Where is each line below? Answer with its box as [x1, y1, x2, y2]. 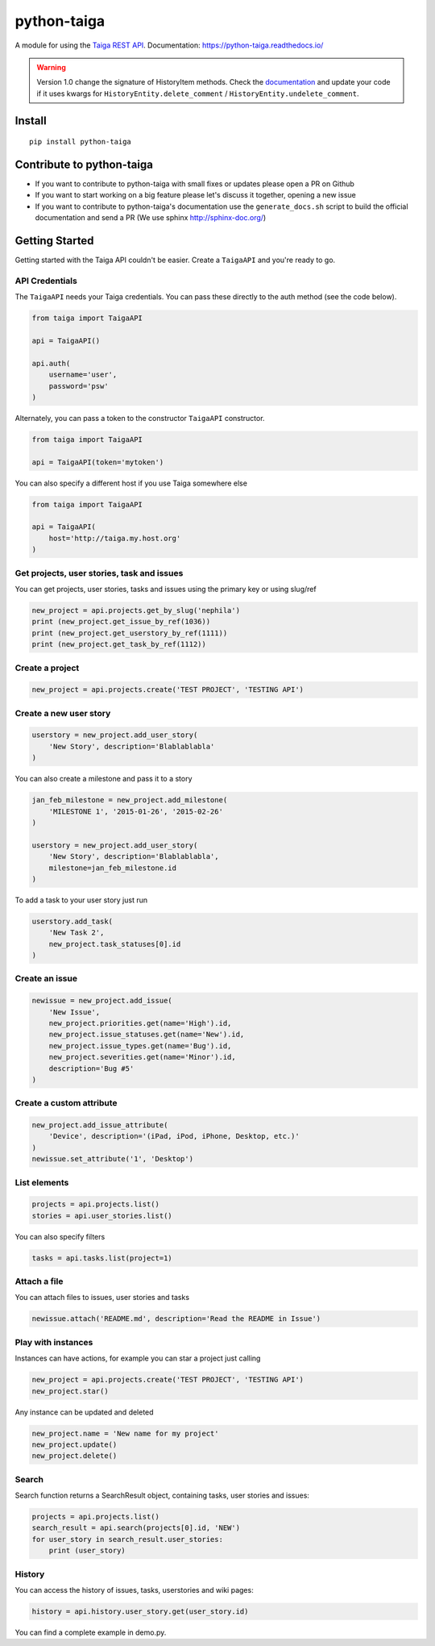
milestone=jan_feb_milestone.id [48, 863, 177, 873]
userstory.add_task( [31, 916, 113, 926]
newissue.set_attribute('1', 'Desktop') [31, 1154, 193, 1164]
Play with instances [14, 1336, 93, 1348]
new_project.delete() [31, 1452, 118, 1461]
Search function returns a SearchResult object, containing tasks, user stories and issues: [14, 1490, 310, 1500]
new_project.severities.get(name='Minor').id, [48, 1052, 237, 1062]
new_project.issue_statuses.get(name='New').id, [48, 1030, 245, 1040]
